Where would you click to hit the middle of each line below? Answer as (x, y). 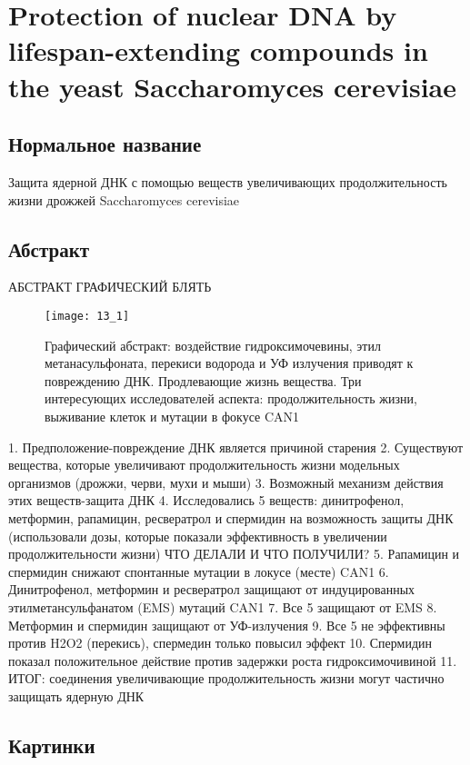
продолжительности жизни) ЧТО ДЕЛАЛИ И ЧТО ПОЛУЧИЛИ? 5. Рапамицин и (234, 554)
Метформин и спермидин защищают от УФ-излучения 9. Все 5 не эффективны (227, 625)
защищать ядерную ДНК (76, 695)
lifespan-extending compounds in (218, 50)
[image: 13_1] (87, 316)
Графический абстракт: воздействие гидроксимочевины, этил (213, 345)
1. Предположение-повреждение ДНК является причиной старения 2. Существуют (236, 447)
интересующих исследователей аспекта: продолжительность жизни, (231, 398)
